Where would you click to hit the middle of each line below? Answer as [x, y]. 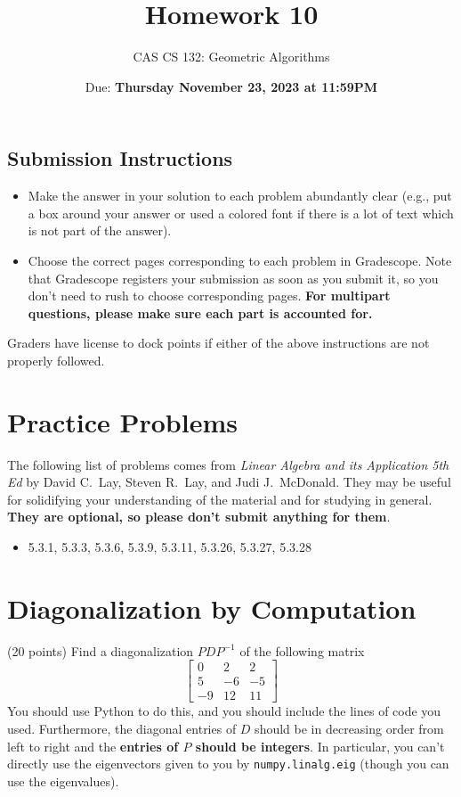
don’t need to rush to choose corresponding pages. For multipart [209, 296]
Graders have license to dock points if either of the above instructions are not [218, 343]
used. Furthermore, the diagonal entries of [122, 728]
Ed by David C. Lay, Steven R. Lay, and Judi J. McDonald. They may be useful [229, 482]
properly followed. [56, 360]
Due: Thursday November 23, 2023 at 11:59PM [231, 86]
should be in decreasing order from [349, 728]
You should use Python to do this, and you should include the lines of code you [224, 711]
